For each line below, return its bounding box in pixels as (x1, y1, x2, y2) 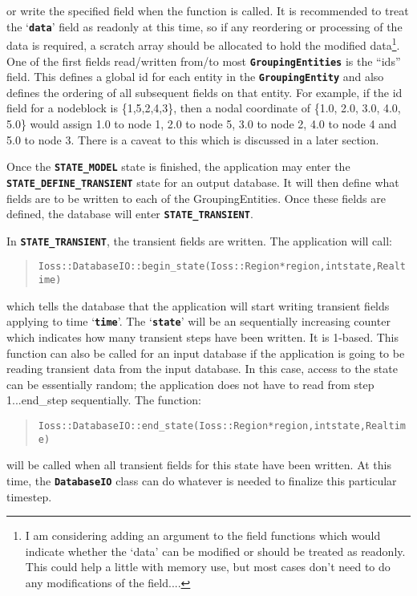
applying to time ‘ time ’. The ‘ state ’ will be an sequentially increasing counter (6, 313, 391, 330)
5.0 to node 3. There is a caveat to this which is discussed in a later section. (6, 131, 379, 148)
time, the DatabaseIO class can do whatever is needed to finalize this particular (6, 472, 397, 489)
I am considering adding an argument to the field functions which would (25, 527, 381, 544)
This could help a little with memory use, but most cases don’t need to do (25, 558, 391, 575)
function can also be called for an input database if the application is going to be (6, 344, 405, 361)
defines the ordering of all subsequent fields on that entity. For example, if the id (6, 83, 403, 100)
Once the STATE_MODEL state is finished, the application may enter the (6, 158, 350, 175)
